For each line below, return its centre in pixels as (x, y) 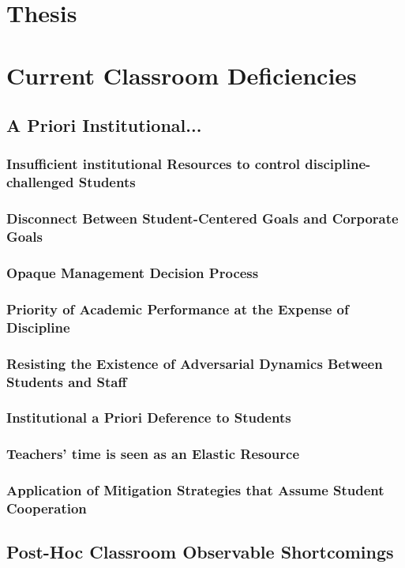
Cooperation (47, 508)
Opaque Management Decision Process (133, 272)
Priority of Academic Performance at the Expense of (178, 308)
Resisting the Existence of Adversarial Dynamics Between (195, 363)
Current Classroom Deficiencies (182, 75)
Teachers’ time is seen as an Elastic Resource (153, 454)
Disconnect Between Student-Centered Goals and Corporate (202, 218)
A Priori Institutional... (104, 125)
